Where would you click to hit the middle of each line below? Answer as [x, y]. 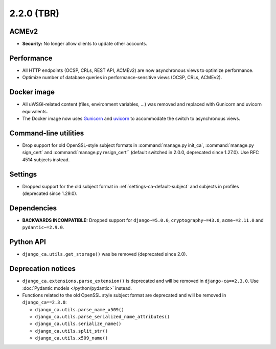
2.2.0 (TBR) [34, 13]
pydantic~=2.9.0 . [43, 228]
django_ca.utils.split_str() [72, 331]
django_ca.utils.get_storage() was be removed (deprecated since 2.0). [105, 254]
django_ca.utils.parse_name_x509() [80, 309]
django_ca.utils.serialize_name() [78, 324]
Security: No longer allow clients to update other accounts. [85, 44]
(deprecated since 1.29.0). [50, 193]
